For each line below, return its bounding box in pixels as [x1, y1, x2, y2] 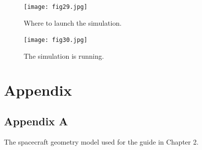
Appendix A [4, 113, 68, 129]
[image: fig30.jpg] [24, 37, 87, 44]
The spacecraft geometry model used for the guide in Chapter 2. [4, 137, 199, 147]
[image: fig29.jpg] [24, 3, 87, 10]
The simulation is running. [24, 50, 104, 61]
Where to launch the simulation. [24, 17, 122, 28]
